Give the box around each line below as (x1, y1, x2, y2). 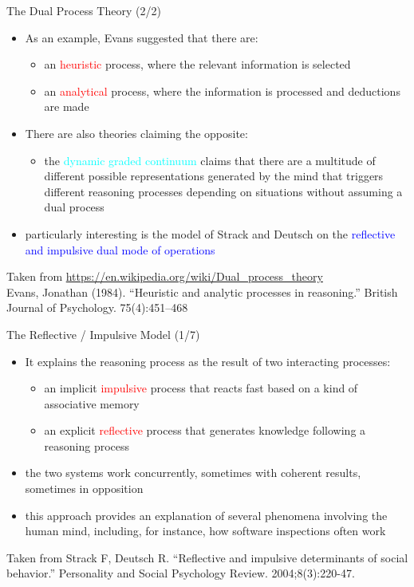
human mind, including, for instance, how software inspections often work (25, 522, 386, 539)
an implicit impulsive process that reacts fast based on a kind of (44, 380, 358, 396)
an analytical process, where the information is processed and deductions (44, 82, 400, 99)
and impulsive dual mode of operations (25, 241, 215, 258)
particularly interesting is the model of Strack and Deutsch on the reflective (25, 225, 396, 242)
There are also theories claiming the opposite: (25, 124, 248, 141)
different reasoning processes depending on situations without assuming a (44, 183, 403, 199)
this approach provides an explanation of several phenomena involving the (25, 506, 388, 523)
